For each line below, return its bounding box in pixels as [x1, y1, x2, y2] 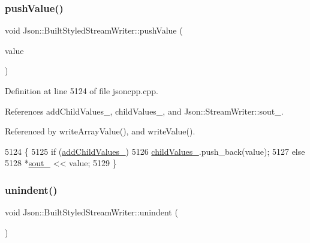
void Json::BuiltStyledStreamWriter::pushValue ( [5, 24, 183, 37]
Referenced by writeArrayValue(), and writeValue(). [5, 125, 195, 137]
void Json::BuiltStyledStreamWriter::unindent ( [5, 206, 178, 218]
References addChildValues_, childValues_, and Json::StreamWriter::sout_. [5, 104, 284, 117]
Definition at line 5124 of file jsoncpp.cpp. [5, 85, 158, 97]
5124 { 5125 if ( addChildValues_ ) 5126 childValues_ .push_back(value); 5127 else [5, 145, 305, 157]
